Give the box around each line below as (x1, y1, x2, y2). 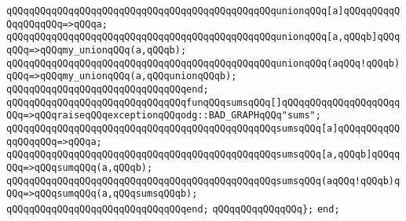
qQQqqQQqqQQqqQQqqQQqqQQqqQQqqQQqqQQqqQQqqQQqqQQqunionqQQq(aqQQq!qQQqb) (6, 57, 401, 69)
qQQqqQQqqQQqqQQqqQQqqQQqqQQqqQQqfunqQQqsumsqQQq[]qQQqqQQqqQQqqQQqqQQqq (6, 96, 401, 108)
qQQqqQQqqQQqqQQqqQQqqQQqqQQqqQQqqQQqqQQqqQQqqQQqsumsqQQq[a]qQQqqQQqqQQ (6, 122, 401, 134)
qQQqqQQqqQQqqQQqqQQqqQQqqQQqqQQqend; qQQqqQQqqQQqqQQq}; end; (6, 203, 340, 215)
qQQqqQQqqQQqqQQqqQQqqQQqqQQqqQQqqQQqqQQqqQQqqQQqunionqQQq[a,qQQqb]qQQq (6, 31, 401, 43)
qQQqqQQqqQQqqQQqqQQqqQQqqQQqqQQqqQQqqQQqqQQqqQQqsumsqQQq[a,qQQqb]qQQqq (6, 149, 401, 161)
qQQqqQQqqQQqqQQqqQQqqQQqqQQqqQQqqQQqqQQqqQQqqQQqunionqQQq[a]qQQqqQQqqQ (6, 5, 401, 16)
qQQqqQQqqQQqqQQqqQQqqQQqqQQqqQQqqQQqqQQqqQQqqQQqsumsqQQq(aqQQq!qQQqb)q (6, 175, 401, 187)
